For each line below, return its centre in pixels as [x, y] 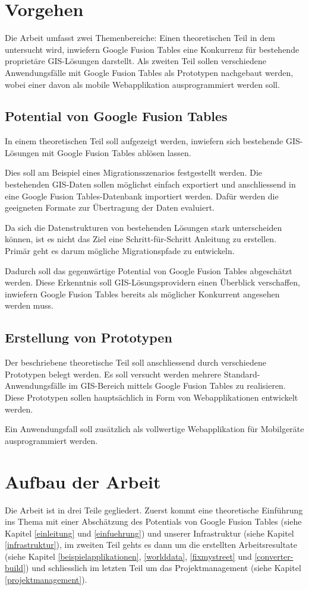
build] [15, 568]
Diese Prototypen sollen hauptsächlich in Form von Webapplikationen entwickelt [152, 397]
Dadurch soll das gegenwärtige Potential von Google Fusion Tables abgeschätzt [149, 270]
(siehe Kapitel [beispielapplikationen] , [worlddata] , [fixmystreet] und [128, 556]
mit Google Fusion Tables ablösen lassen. [116, 152]
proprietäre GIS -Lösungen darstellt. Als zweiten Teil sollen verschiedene [135, 61]
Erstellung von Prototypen [89, 337]
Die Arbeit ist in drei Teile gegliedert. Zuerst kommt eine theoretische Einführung [154, 510]
